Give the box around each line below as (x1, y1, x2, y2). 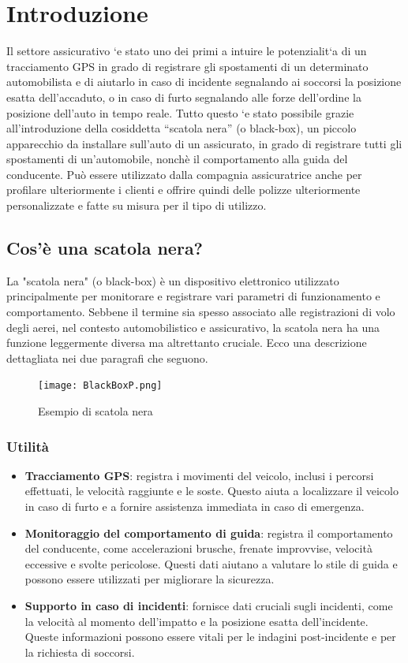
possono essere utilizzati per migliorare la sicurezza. (24, 571, 275, 587)
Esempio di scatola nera (38, 403, 153, 419)
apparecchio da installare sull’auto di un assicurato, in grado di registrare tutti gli (6, 135, 402, 151)
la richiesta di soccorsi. (24, 643, 135, 660)
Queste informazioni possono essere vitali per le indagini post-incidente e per (24, 628, 396, 645)
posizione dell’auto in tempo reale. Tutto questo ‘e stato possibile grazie (6, 104, 354, 121)
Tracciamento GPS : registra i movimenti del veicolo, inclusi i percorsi (24, 467, 374, 483)
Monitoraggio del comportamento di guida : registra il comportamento (24, 524, 393, 541)
